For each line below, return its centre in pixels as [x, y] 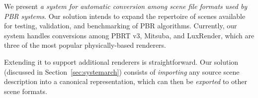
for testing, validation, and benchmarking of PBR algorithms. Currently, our [121, 26]
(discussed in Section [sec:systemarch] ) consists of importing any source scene [122, 71]
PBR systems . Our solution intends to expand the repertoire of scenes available [125, 16]
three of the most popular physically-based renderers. [85, 45]
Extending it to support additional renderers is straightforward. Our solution [121, 61]
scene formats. [26, 91]
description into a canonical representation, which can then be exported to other [126, 81]
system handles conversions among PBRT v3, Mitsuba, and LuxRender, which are [129, 35]
